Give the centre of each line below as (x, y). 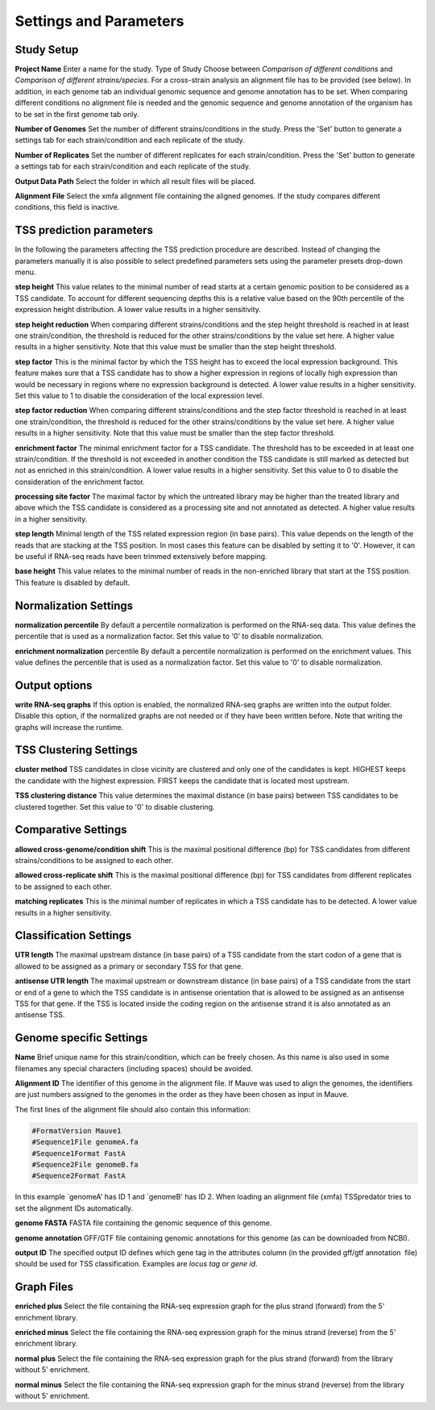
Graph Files (44, 1287)
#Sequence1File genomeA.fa (85, 1142)
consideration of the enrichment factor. (80, 482)
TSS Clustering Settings (77, 750)
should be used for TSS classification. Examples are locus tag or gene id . (136, 1264)
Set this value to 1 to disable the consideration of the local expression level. (140, 395)
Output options (54, 685)
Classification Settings (73, 936)
